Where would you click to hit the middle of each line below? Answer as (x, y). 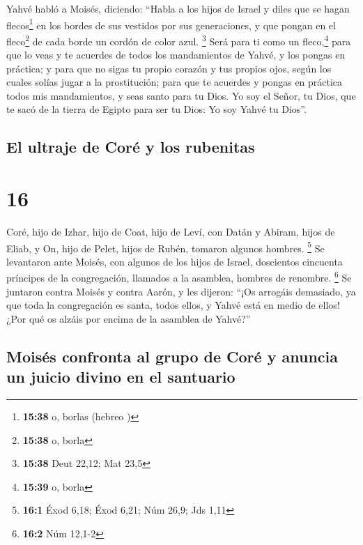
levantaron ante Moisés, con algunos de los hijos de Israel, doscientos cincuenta (175, 261)
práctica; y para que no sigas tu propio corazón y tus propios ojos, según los (169, 68)
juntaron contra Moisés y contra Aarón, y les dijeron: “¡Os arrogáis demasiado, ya (181, 291)
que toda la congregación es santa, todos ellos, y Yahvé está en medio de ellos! (173, 305)
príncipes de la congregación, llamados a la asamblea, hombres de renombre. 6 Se (179, 277)
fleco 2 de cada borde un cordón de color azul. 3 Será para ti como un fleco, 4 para (179, 40)
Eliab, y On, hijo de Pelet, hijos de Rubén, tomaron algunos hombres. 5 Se (165, 247)
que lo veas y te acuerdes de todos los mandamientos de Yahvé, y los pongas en (176, 55)
